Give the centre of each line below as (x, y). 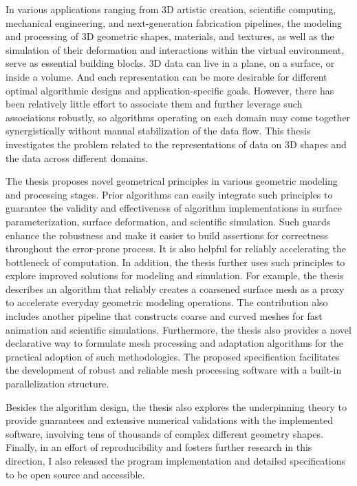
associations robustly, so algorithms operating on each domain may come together (178, 117)
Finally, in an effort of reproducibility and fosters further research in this (159, 447)
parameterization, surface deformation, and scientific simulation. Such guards (168, 221)
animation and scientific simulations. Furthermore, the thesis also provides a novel (178, 329)
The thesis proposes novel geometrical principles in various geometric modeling (172, 181)
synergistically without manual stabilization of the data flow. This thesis (158, 131)
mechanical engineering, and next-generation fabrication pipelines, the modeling (174, 22)
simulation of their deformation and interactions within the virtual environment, (175, 49)
